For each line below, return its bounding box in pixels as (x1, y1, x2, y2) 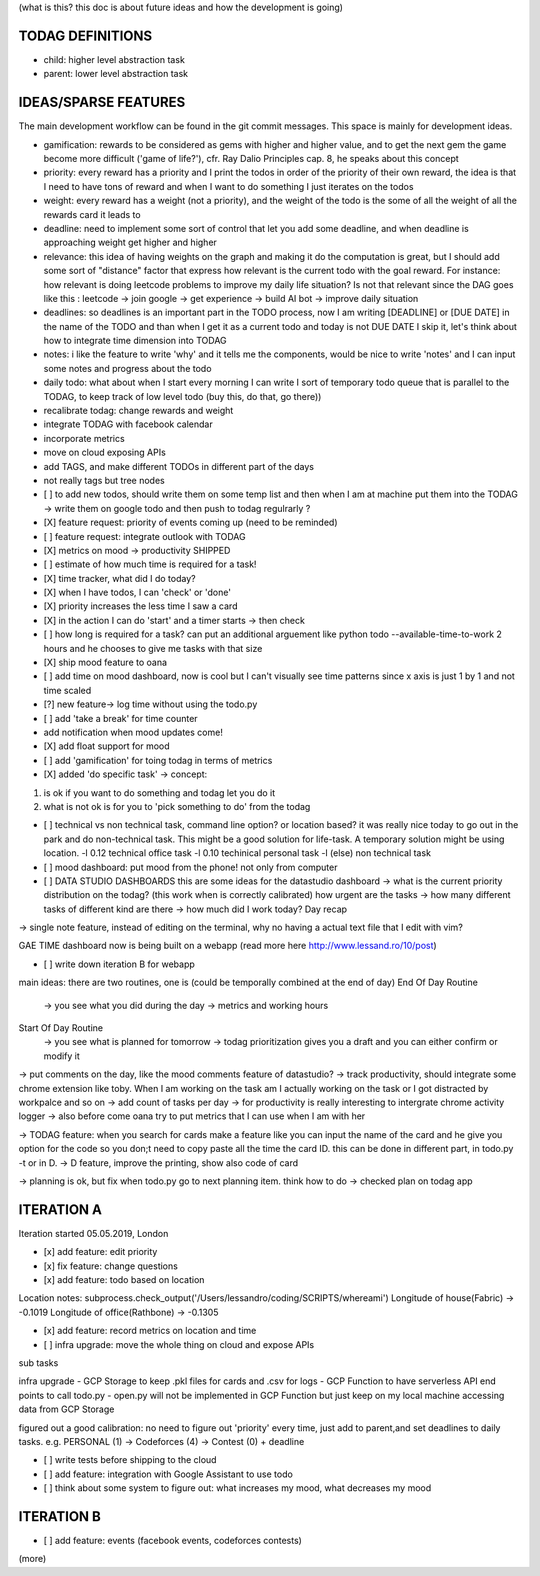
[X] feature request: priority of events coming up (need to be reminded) (43, 516, 339, 529)
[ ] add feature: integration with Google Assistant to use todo (43, 1468, 294, 1480)
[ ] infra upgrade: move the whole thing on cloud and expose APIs (43, 1338, 315, 1350)
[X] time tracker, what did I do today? (43, 572, 196, 584)
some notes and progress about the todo (43, 362, 212, 374)
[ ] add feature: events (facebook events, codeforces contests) (43, 1535, 302, 1546)
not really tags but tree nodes (43, 474, 165, 486)
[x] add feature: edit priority (43, 1246, 158, 1258)
